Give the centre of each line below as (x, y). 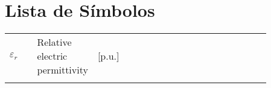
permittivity (62, 70)
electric (52, 56)
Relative (54, 42)
